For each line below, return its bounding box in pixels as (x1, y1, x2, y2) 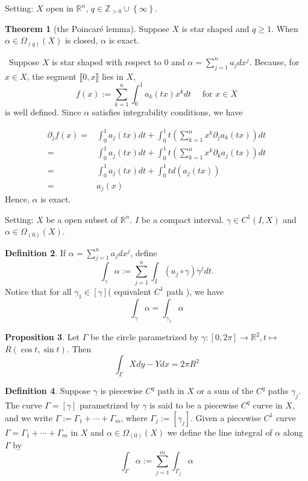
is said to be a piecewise (149, 398, 239, 411)
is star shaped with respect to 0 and (52, 55, 185, 68)
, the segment (27, 69, 77, 82)
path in (157, 384, 184, 397)
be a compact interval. (141, 213, 224, 225)
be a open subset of (46, 213, 118, 225)
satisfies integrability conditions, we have (92, 105, 243, 118)
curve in (253, 398, 283, 411)
